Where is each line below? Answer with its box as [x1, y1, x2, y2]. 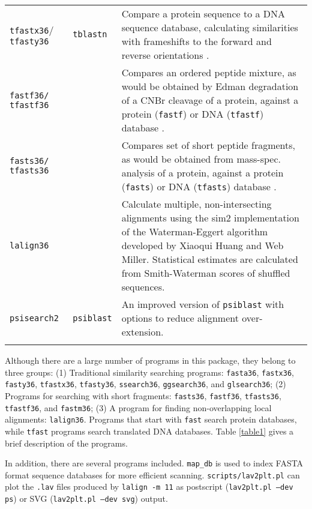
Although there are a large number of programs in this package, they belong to [5, 354, 296, 366]
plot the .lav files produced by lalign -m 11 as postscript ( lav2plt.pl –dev [5, 480, 293, 493]
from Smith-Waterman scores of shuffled [121, 266, 290, 280]
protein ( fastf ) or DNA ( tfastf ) [121, 107, 264, 121]
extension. [121, 325, 164, 339]
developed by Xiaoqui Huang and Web [121, 238, 284, 252]
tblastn [73, 29, 107, 39]
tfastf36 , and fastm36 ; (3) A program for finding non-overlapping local [5, 401, 272, 414]
